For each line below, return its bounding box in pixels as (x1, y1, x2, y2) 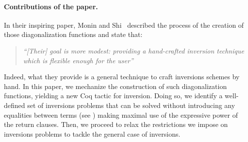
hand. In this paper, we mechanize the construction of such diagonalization (4, 81, 227, 91)
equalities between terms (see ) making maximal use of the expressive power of (4, 109, 238, 120)
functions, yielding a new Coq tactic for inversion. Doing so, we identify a (4, 90, 223, 101)
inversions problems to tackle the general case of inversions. (4, 128, 181, 139)
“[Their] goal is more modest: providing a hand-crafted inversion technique (23, 45, 244, 55)
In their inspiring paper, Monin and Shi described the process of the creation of (4, 19, 244, 30)
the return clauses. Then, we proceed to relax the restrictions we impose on (4, 119, 228, 129)
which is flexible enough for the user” (23, 55, 133, 65)
